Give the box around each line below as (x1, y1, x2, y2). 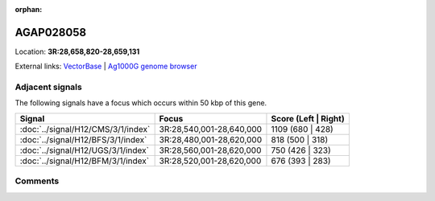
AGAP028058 (14, 25, 87, 39)
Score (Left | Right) (271, 113, 346, 124)
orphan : (14, 5, 43, 14)
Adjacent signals (14, 81, 82, 92)
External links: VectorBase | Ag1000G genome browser (14, 61, 197, 72)
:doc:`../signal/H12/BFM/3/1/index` (19, 155, 149, 166)
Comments (14, 175, 60, 187)
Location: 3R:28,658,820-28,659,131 (14, 47, 140, 56)
